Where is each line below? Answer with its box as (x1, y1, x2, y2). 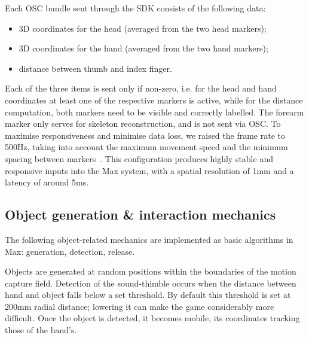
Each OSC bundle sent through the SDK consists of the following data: (5, 2, 266, 14)
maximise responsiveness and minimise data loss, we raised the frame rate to (5, 129, 285, 141)
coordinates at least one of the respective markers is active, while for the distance (5, 93, 303, 106)
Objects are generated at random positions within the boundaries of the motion (5, 265, 296, 278)
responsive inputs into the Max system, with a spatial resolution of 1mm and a (5, 164, 294, 176)
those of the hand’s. (5, 324, 77, 336)
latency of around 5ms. (5, 176, 89, 188)
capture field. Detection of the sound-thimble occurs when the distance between (5, 276, 296, 289)
